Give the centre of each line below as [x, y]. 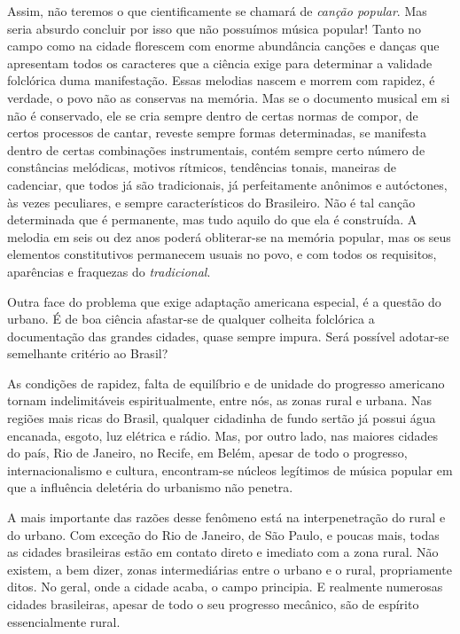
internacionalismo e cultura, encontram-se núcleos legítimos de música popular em [230, 470]
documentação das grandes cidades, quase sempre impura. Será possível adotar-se [228, 336]
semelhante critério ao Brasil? [88, 353]
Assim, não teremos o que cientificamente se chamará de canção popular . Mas [217, 11]
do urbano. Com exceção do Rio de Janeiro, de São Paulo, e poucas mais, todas [223, 534]
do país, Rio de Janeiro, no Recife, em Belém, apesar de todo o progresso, [207, 453]
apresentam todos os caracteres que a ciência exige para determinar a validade [220, 63]
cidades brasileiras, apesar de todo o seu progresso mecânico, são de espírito [213, 604]
